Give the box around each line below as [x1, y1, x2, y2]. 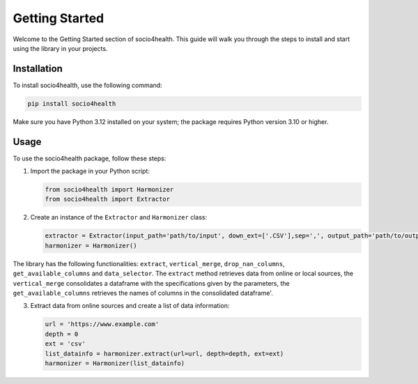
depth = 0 [45, 330, 79, 338]
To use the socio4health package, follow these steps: [13, 154, 167, 162]
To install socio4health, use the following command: [13, 81, 163, 89]
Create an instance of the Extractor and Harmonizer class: [30, 213, 208, 222]
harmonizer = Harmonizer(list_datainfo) [45, 359, 185, 367]
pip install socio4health [27, 100, 116, 107]
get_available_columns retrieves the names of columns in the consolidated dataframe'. [13, 289, 273, 297]
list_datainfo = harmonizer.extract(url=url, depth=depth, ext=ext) [45, 349, 284, 358]
